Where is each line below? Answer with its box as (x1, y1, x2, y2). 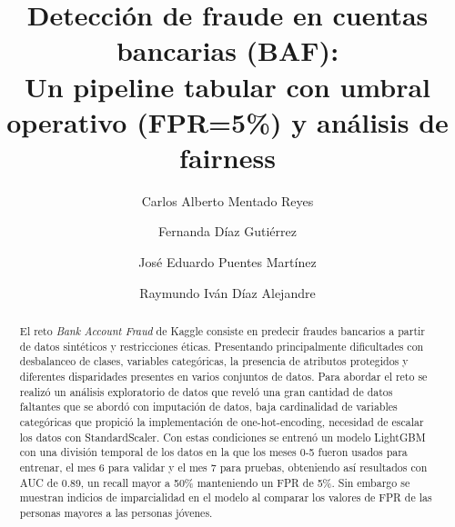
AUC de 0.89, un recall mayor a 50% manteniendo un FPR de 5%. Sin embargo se (19, 474, 410, 490)
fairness (179, 138, 276, 175)
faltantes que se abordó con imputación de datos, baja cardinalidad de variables (19, 399, 398, 414)
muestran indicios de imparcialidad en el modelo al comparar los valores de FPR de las (19, 490, 432, 505)
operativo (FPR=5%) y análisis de (6, 103, 449, 140)
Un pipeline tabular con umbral (24, 67, 431, 104)
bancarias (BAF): (116, 32, 339, 69)
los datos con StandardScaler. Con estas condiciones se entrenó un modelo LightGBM (19, 429, 426, 444)
